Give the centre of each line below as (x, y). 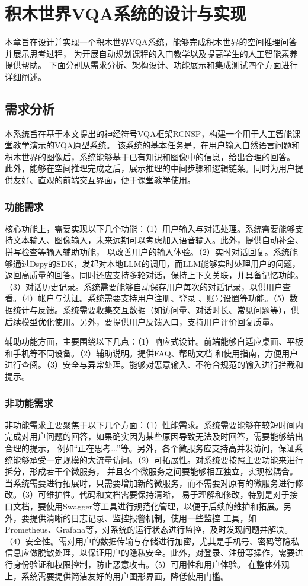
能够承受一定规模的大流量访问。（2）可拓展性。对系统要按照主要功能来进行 (158, 459)
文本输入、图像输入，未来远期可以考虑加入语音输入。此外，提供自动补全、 (158, 240)
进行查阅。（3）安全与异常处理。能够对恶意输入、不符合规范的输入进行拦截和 (154, 364)
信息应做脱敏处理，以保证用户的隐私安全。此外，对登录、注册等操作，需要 (150, 552)
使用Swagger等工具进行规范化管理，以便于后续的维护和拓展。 (165, 506)
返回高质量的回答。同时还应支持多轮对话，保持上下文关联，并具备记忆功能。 (154, 275)
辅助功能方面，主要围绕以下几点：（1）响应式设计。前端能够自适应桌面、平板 (154, 341)
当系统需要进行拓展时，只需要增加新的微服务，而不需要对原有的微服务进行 (150, 483)
